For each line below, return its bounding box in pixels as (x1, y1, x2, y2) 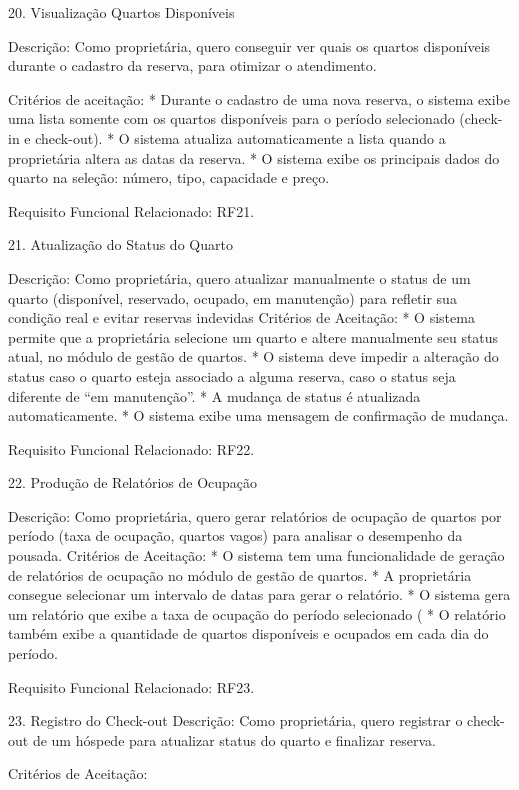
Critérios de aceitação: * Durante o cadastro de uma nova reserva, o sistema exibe (8, 88, 511, 109)
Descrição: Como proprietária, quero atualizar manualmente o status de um (8, 267, 471, 288)
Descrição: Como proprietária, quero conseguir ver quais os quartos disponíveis (8, 35, 491, 56)
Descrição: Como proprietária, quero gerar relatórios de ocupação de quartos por (8, 505, 502, 526)
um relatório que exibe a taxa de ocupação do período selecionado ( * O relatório (8, 603, 506, 624)
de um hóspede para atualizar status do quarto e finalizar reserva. (32, 729, 436, 750)
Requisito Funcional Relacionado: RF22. (8, 438, 255, 459)
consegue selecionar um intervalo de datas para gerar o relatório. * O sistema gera (8, 584, 511, 605)
